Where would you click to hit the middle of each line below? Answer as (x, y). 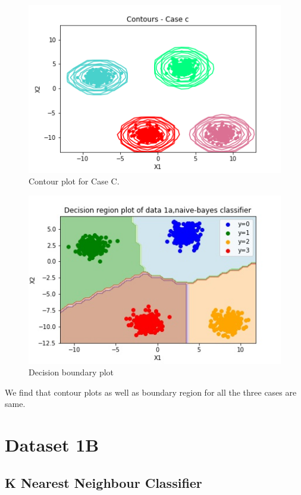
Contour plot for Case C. (74, 181)
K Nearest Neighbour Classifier (104, 482)
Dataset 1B (52, 445)
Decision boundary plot (71, 372)
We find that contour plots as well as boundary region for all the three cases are (151, 392)
